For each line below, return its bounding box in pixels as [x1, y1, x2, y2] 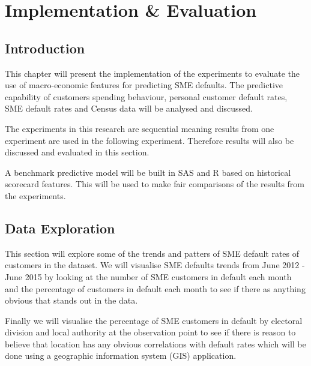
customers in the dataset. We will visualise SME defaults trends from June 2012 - [5, 259, 305, 271]
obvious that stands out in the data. [5, 294, 138, 307]
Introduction [5, 38, 85, 57]
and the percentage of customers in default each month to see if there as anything [5, 282, 306, 295]
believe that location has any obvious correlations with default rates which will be [5, 337, 306, 350]
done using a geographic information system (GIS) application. [5, 349, 237, 362]
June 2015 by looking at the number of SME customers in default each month [5, 270, 292, 283]
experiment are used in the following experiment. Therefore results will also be [5, 134, 294, 146]
